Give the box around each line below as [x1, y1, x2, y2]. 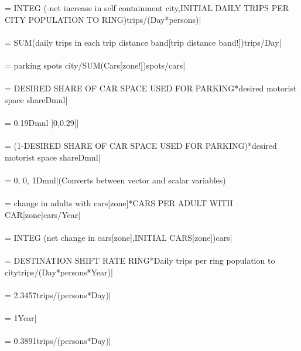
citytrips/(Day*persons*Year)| [5, 265, 113, 278]
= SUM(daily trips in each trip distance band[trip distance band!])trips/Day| [5, 36, 282, 48]
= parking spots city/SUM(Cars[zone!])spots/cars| [5, 59, 186, 71]
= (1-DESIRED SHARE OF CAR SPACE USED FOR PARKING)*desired [5, 139, 277, 152]
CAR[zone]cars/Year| [5, 208, 81, 220]
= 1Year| [5, 312, 37, 324]
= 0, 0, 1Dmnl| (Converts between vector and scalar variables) [5, 173, 226, 186]
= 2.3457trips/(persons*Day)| [5, 288, 111, 301]
